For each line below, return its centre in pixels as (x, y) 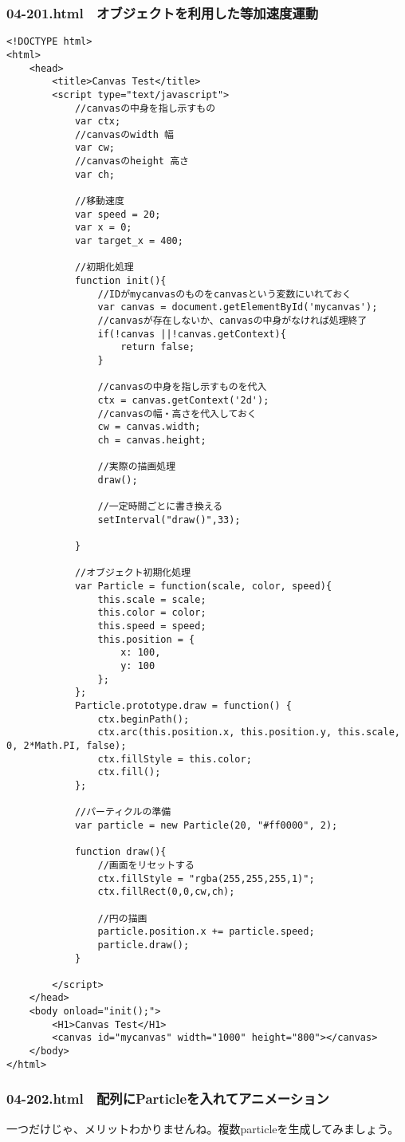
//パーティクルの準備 (123, 812)
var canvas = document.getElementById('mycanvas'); (238, 307)
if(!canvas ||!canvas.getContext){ (192, 334)
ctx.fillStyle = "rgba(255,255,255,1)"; (206, 878)
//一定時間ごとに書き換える (160, 507)
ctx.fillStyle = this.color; (175, 759)
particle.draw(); (144, 945)
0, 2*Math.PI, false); (67, 746)
